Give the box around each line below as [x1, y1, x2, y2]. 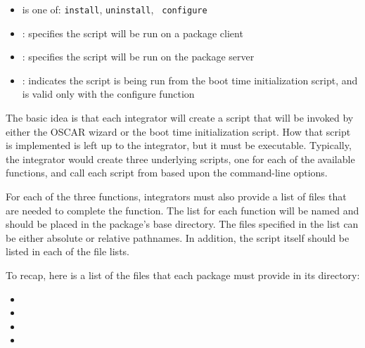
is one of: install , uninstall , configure [22, 2, 207, 16]
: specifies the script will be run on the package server [22, 49, 255, 64]
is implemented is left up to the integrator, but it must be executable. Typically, [6, 138, 352, 153]
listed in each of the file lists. [6, 244, 129, 259]
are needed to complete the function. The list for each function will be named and [6, 202, 359, 217]
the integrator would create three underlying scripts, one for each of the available [6, 151, 355, 166]
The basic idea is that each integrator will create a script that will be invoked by [6, 110, 354, 125]
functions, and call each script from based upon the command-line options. [6, 165, 328, 180]
